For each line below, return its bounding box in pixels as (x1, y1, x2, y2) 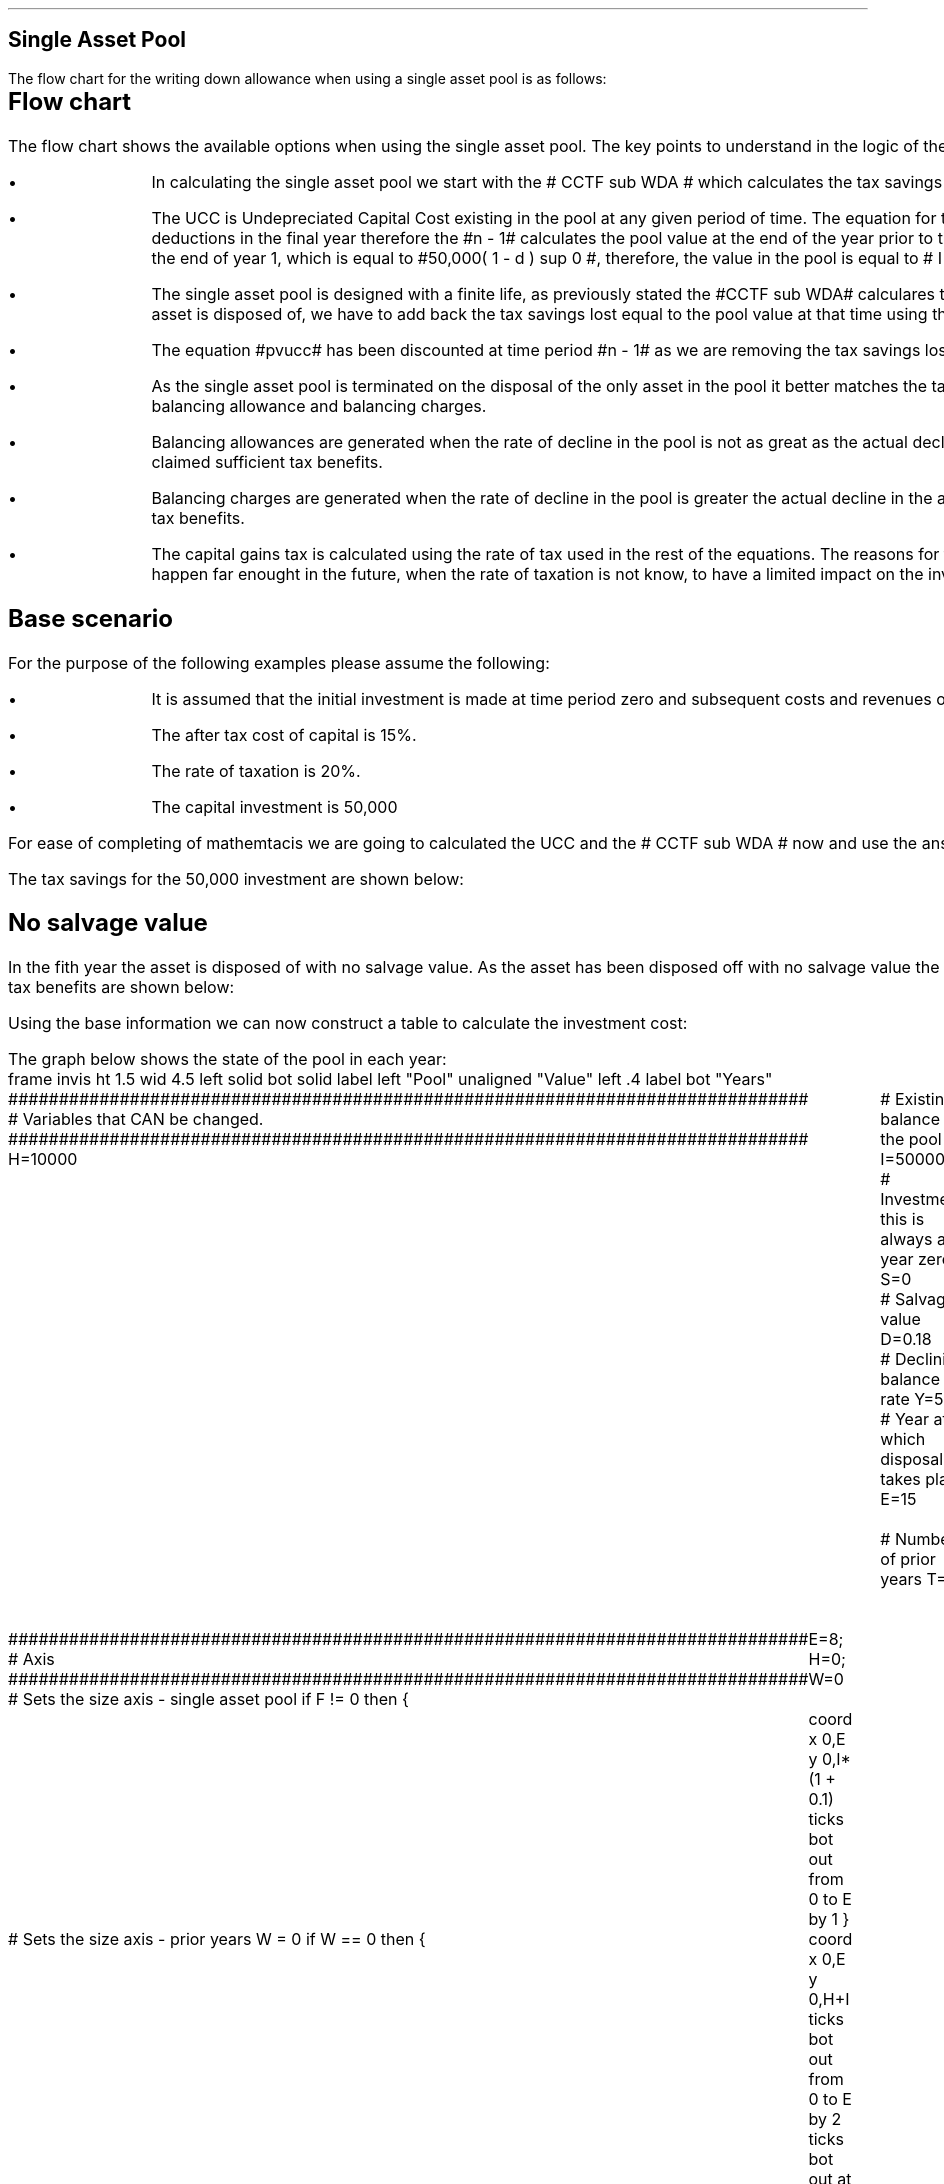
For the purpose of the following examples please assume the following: (8, 652, 550, 673)
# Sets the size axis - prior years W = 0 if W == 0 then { (8, 1929, 426, 1950)
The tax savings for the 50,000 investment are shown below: (8, 868, 464, 889)
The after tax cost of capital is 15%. (151, 724, 417, 745)
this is (880, 1209, 925, 1230)
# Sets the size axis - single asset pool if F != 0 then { (8, 1689, 409, 1710)
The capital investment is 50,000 (151, 796, 398, 817)
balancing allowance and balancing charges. (151, 395, 487, 416)
